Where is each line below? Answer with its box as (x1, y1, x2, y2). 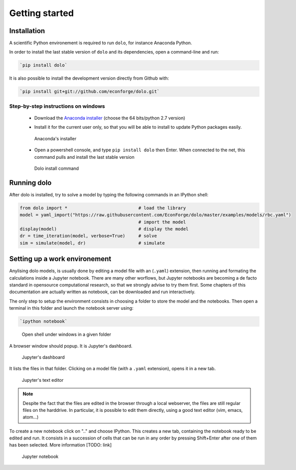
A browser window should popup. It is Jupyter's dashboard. (9, 343, 132, 349)
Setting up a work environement (9, 255, 111, 263)
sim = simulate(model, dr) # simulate (19, 240, 165, 246)
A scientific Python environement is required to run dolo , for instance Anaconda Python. (9, 40, 192, 46)
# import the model (138, 219, 186, 225)
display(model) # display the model (19, 226, 189, 231)
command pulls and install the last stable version (34, 154, 134, 160)
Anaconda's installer (34, 135, 77, 141)
